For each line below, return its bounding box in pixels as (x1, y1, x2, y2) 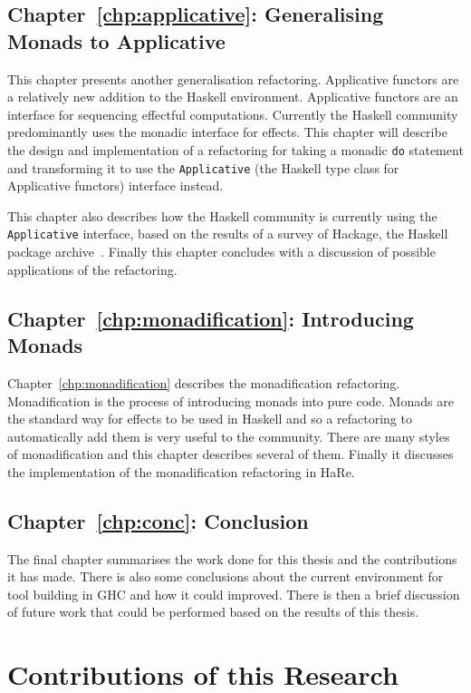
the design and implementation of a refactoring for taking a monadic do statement (7, 140, 464, 159)
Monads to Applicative (7, 26, 226, 54)
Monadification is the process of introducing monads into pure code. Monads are (7, 391, 454, 410)
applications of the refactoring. (7, 259, 178, 278)
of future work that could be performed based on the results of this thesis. (7, 602, 419, 621)
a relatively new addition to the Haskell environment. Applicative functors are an (7, 87, 458, 106)
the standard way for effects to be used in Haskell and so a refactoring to (7, 409, 412, 428)
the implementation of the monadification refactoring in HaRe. (7, 462, 355, 481)
